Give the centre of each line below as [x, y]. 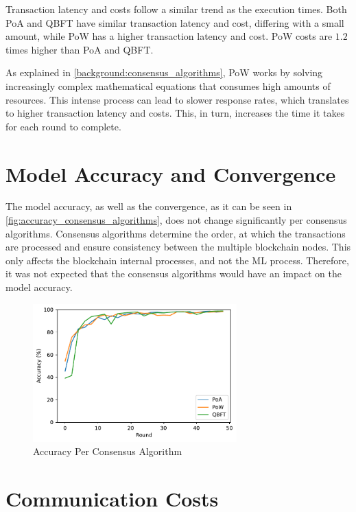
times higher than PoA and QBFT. [80, 49]
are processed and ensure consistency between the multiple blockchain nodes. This [178, 247]
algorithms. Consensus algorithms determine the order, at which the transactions [176, 233]
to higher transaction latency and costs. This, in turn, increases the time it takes [175, 113]
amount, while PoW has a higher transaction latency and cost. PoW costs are [169, 36]
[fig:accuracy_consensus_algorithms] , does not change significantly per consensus [176, 220]
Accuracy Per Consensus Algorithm [108, 451]
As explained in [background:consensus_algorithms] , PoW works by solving [164, 72]
